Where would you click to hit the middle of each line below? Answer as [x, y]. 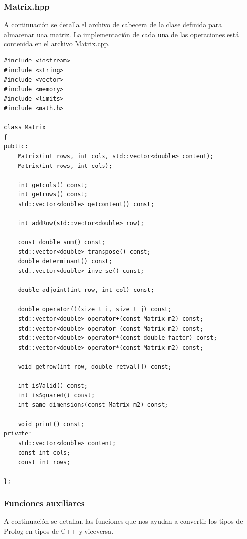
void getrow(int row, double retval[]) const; [95, 367]
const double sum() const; [62, 242]
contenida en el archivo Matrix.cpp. [57, 44]
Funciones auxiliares [44, 503]
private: [18, 434]
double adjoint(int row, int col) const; [86, 290]
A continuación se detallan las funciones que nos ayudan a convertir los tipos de [123, 521]
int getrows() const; [53, 195]
